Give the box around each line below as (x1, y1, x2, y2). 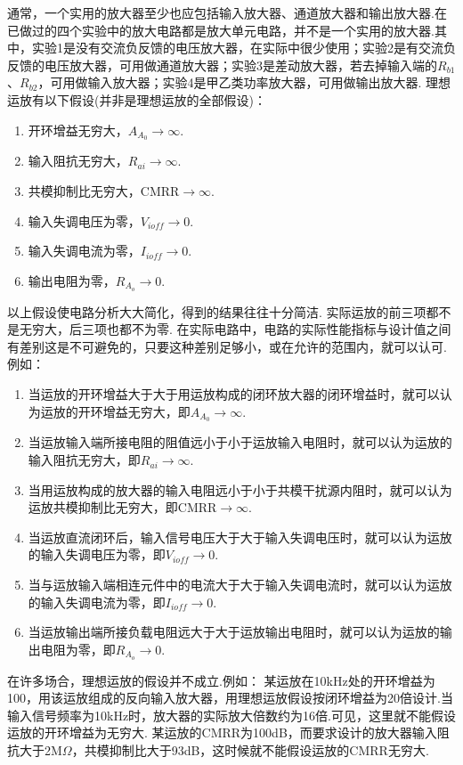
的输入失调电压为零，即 (28, 545, 166, 564)
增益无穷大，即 (102, 402, 191, 420)
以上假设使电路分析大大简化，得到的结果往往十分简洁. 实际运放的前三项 (7, 302, 426, 321)
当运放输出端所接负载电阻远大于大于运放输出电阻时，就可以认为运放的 (28, 623, 440, 641)
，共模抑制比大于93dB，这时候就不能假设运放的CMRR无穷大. (71, 741, 429, 760)
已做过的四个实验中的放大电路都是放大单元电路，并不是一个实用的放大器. (7, 20, 435, 39)
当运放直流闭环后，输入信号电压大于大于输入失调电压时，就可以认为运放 (28, 527, 452, 546)
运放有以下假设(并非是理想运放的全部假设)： (7, 90, 266, 109)
